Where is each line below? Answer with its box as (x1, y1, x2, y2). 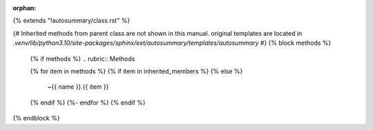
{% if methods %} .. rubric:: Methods (30, 54, 135, 63)
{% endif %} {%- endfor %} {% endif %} (30, 98, 146, 107)
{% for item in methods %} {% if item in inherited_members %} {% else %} (30, 67, 243, 75)
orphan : (12, 4, 37, 12)
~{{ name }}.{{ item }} (47, 83, 109, 91)
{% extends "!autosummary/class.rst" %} (12, 17, 131, 25)
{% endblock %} (12, 114, 60, 122)
